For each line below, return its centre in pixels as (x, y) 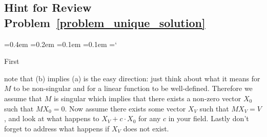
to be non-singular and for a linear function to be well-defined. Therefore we (133, 88)
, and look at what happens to (52, 118)
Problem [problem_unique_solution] (105, 22)
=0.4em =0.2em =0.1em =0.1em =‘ (61, 44)
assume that (23, 98)
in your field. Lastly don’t (209, 118)
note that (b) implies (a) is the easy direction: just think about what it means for (132, 78)
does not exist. (146, 128)
